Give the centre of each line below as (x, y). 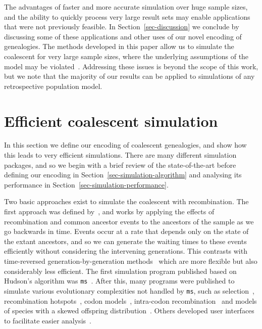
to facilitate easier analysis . (48, 320)
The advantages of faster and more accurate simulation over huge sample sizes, (126, 7)
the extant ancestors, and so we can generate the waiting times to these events (125, 241)
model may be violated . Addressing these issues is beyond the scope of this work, (131, 66)
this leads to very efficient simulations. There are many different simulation (120, 155)
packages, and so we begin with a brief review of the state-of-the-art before (120, 164)
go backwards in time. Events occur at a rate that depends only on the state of (126, 231)
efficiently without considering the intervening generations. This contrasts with (126, 251)
